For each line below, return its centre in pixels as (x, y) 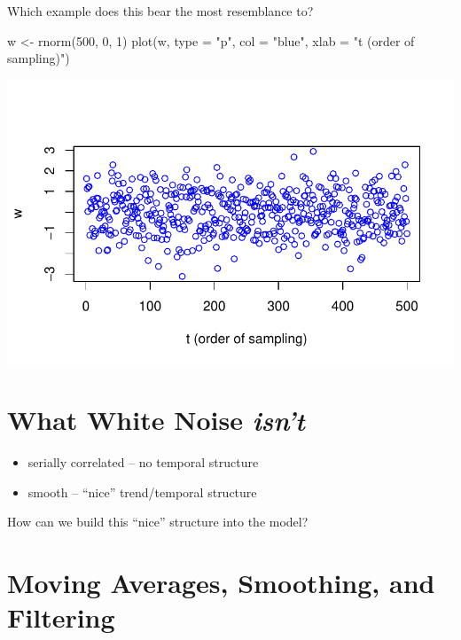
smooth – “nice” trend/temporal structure (142, 492)
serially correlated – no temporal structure (143, 462)
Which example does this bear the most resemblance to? (160, 11)
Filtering (61, 617)
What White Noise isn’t (156, 420)
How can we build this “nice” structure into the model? (158, 522)
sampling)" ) (39, 58)
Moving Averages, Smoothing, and (221, 583)
